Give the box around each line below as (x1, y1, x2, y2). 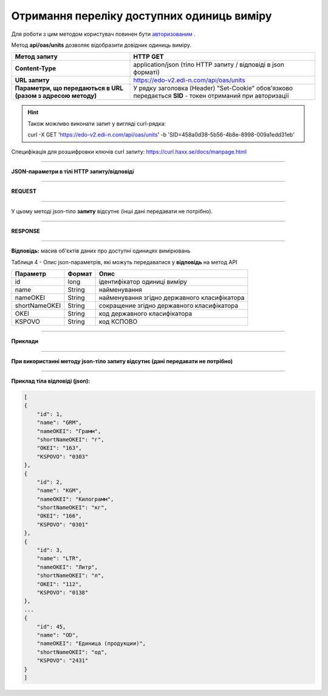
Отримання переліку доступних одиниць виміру (11, 9, 272, 22)
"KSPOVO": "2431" (36, 657, 89, 664)
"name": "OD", (36, 632, 79, 638)
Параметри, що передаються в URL (15, 84, 124, 92)
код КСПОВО (98, 318, 138, 326)
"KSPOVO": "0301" (36, 521, 89, 528)
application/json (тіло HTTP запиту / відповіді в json (133, 61, 285, 69)
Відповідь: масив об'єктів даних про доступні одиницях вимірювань (11, 247, 191, 254)
